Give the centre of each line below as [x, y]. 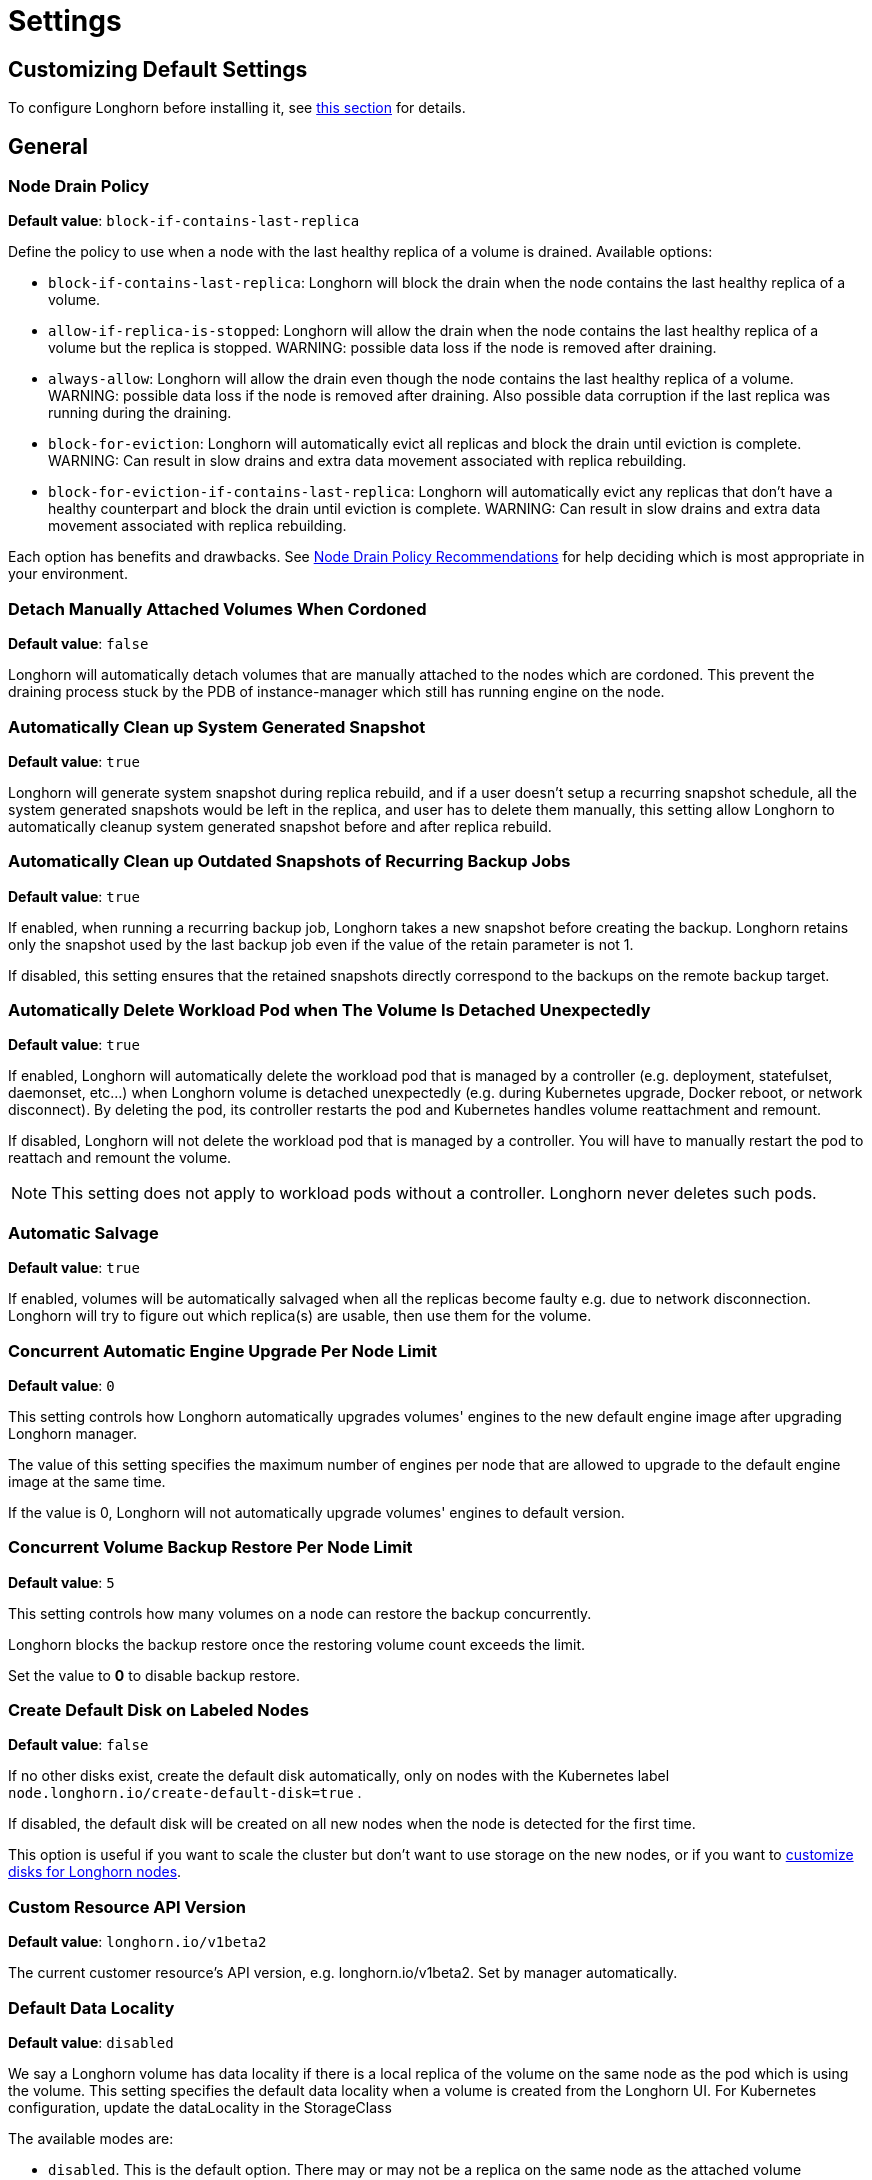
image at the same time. [87, 1481]
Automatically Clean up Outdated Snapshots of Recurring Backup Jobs [289, 861]
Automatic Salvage [83, 1232]
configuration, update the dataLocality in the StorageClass [200, 2107]
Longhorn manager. [72, 1433]
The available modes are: [91, 2138]
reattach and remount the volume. [120, 1158]
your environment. [68, 574]
